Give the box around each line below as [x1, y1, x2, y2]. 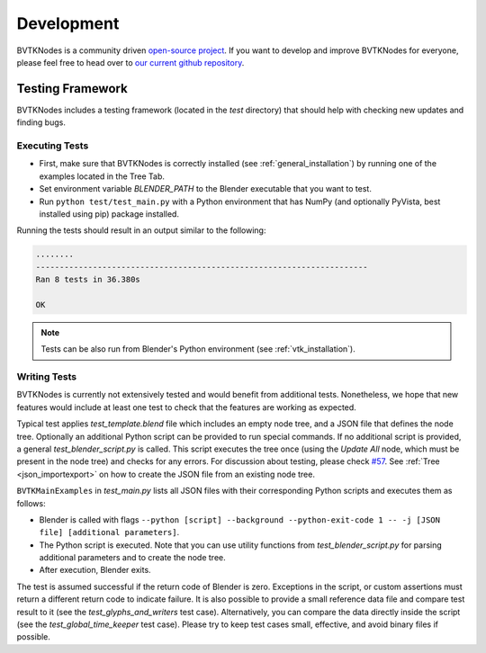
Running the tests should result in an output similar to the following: [16, 225, 266, 236]
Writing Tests [16, 371, 76, 383]
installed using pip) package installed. [39, 208, 180, 219]
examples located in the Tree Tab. [39, 171, 166, 182]
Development [16, 13, 120, 33]
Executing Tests [16, 139, 89, 152]
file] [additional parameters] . [39, 527, 180, 538]
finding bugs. [16, 117, 67, 128]
